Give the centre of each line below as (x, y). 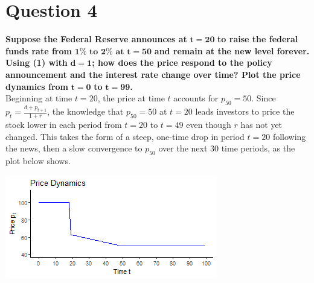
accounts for (196, 98)
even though (209, 124)
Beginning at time (39, 98)
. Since (264, 98)
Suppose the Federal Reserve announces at (96, 39)
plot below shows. (38, 160)
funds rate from (39, 50)
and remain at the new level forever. (232, 50)
